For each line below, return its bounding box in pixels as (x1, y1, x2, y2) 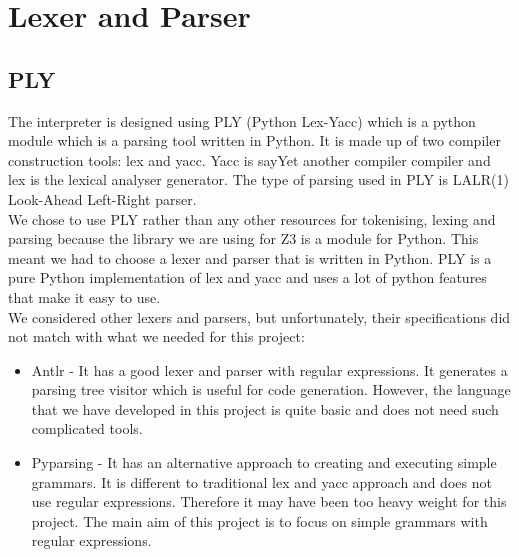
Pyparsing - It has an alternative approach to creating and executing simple (31, 452, 497, 473)
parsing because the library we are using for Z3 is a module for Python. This (8, 228, 479, 249)
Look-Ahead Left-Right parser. (8, 188, 197, 209)
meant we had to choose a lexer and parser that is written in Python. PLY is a (8, 247, 492, 268)
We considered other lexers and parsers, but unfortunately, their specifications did (8, 306, 511, 327)
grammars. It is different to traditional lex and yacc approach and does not (31, 471, 492, 492)
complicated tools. (31, 418, 143, 439)
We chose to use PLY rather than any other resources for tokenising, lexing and (8, 208, 496, 229)
